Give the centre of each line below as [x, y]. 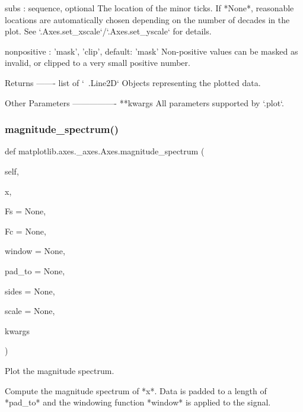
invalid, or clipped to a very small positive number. [98, 63]
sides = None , [30, 291]
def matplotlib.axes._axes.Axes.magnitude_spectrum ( [105, 151]
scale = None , [30, 311]
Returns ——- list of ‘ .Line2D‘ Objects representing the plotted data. [133, 82]
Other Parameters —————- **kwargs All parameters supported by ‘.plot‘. [144, 102]
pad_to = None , [35, 270]
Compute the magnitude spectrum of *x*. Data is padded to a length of [136, 390]
